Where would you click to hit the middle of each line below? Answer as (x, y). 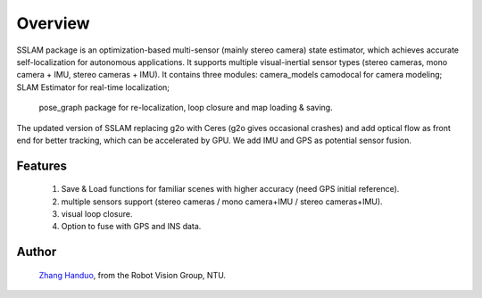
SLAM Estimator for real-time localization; (93, 87)
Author (37, 252)
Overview (53, 23)
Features (42, 166)
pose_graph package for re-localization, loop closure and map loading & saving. (186, 108)
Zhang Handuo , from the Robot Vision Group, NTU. (133, 275)
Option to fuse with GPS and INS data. (131, 227)
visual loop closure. (97, 214)
